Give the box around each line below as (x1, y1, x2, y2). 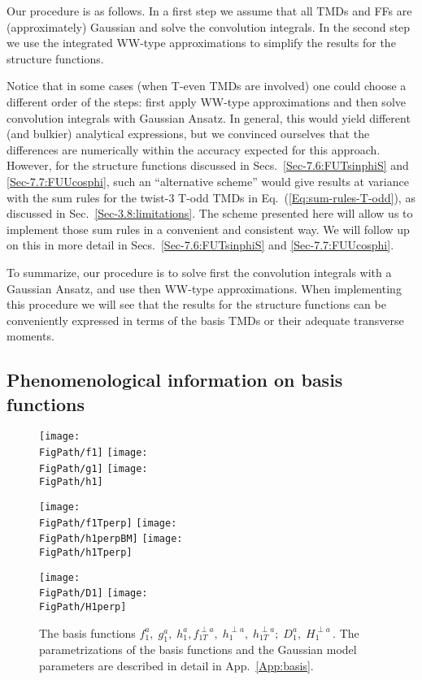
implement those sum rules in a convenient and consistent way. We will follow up (7, 220, 410, 237)
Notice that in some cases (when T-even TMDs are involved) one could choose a (7, 77, 407, 94)
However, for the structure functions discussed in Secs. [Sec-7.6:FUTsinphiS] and (7, 157, 409, 174)
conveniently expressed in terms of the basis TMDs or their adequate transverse (7, 311, 404, 328)
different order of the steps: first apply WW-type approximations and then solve (7, 93, 406, 110)
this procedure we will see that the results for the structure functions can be (7, 296, 386, 313)
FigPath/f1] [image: (39, 447, 148, 459)
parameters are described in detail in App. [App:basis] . (39, 657, 314, 674)
